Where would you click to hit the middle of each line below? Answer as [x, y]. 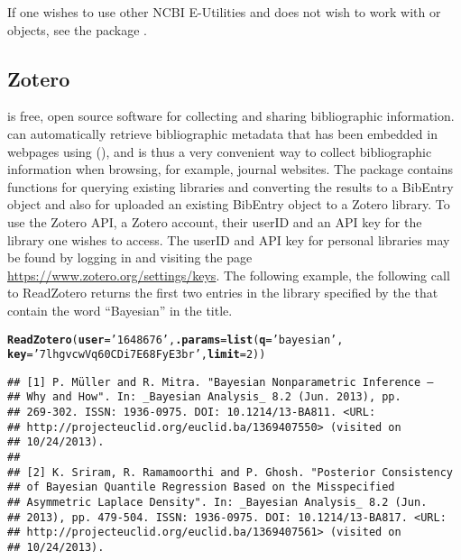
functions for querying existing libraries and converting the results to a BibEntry [230, 186]
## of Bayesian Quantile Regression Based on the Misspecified [201, 487]
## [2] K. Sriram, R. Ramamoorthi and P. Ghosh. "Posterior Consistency [230, 472]
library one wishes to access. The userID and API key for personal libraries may [229, 239]
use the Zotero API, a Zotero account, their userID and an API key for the [215, 221]
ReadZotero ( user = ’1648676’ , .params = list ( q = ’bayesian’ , [175, 340]
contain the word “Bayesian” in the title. [120, 310]
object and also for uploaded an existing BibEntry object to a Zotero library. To [229, 204]
